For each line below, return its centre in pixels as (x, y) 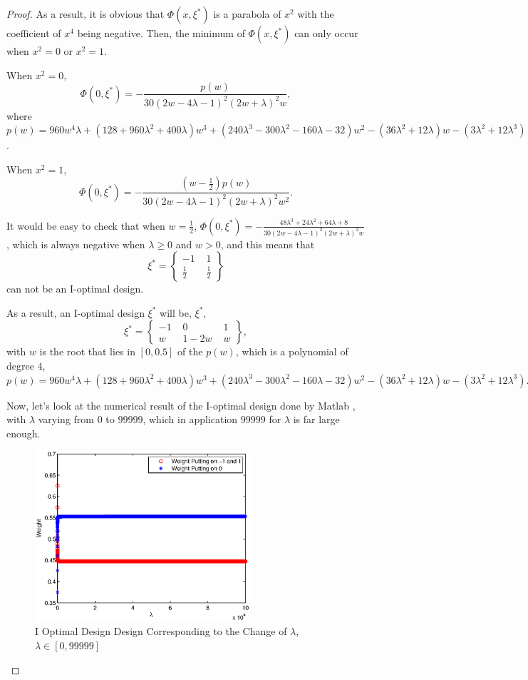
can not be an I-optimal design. (75, 289)
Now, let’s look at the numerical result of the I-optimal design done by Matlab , (181, 405)
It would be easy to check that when (86, 225)
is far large (316, 419)
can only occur (326, 33)
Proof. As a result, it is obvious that (86, 14)
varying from (66, 419)
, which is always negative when (76, 244)
